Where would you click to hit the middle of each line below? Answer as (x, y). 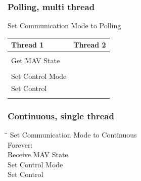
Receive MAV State (38, 154)
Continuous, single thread (61, 116)
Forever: (20, 144)
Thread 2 (90, 45)
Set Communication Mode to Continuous (73, 134)
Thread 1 (28, 45)
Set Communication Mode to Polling (64, 26)
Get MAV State (36, 60)
